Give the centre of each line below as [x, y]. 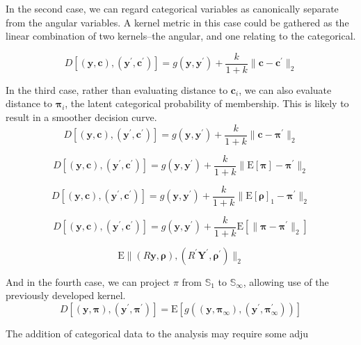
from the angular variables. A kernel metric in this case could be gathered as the [177, 22]
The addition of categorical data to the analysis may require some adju [157, 334]
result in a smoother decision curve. [81, 117]
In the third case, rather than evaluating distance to [117, 89]
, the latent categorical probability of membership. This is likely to [207, 103]
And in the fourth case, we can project [88, 281]
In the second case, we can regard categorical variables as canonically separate [172, 8]
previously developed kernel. [66, 295]
